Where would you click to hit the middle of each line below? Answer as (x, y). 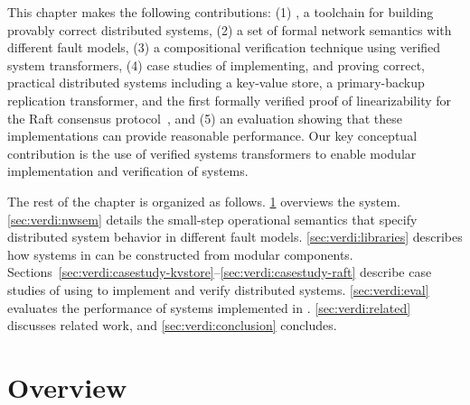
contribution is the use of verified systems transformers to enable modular (212, 153)
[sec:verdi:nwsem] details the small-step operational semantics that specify (212, 219)
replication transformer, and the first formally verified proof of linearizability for (230, 100)
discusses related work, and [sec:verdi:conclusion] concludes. (172, 325)
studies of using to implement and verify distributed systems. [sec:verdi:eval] (218, 289)
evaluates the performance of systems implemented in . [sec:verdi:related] (209, 307)
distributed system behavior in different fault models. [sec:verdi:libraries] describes (235, 237)
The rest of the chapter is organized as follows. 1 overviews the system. (204, 201)
